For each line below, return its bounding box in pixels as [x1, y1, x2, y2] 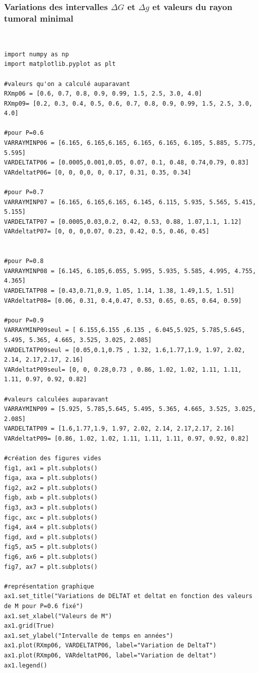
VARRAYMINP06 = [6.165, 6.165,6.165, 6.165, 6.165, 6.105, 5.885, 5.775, [4, 139, 256, 147]
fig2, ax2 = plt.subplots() [4, 484, 98, 491]
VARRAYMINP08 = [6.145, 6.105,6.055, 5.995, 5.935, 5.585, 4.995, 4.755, [4, 267, 256, 275]
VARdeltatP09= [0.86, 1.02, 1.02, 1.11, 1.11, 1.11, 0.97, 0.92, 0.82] [4, 435, 249, 442]
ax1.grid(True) [4, 622, 55, 630]
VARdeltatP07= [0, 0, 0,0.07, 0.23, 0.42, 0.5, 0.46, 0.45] [4, 228, 210, 235]
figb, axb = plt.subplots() [4, 494, 98, 501]
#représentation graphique [4, 582, 94, 590]
